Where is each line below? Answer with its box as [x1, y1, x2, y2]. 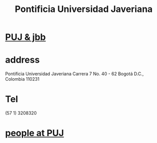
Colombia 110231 [5, 76, 40, 82]
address [5, 54, 40, 66]
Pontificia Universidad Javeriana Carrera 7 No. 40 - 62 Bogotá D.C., [5, 71, 144, 77]
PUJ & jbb [5, 31, 46, 43]
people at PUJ [5, 128, 64, 139]
